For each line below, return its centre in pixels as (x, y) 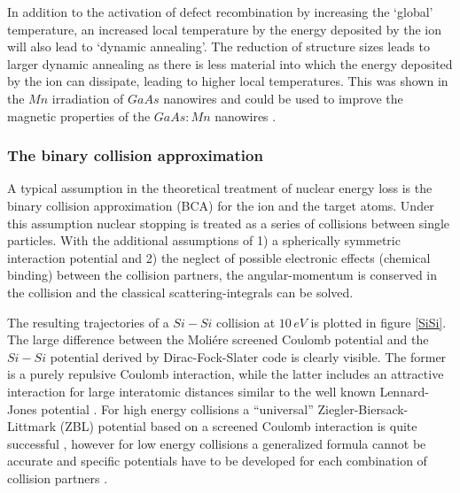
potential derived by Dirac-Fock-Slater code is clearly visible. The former (248, 356)
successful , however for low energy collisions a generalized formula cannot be (217, 443)
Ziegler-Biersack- (363, 408)
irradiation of (88, 98)
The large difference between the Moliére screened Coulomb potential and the (218, 339)
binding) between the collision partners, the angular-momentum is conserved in (222, 275)
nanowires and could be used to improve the (283, 98)
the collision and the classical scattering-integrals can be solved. (180, 292)
